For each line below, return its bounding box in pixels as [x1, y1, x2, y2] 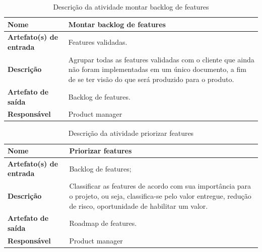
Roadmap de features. [69, 218, 137, 228]
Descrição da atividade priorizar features [68, 128, 194, 138]
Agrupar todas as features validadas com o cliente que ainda [68, 54, 254, 64]
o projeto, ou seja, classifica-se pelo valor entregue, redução [69, 190, 251, 201]
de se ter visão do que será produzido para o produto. [68, 74, 234, 85]
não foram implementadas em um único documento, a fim [68, 64, 246, 74]
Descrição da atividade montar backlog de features [53, 2, 209, 12]
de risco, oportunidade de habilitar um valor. [69, 200, 208, 211]
